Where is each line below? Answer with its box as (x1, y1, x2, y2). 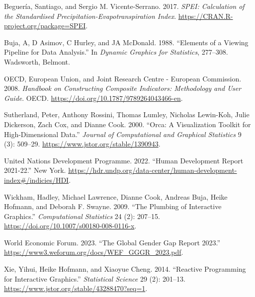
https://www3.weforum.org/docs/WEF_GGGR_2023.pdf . (4, 247, 183, 257)
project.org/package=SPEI (4, 20, 86, 31)
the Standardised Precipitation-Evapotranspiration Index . (4, 10, 176, 21)
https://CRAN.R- (178, 10, 233, 21)
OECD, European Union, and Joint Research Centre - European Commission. (4, 73, 242, 83)
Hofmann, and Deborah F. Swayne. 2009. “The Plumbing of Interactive (4, 201, 222, 212)
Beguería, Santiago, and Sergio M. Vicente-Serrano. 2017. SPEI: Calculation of (4, 1, 245, 11)
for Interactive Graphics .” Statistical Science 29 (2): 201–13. (4, 273, 185, 284)
